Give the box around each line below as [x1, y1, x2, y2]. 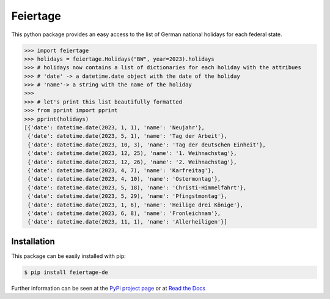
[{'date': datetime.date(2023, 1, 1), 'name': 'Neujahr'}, [24, 124, 205, 131]
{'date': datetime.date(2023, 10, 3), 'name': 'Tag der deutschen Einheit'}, [28, 141, 266, 148]
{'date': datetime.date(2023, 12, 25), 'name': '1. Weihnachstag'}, [28, 150, 237, 157]
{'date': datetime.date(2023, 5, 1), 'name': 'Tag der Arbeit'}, [28, 132, 227, 140]
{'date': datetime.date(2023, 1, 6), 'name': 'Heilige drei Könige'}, [28, 201, 244, 208]
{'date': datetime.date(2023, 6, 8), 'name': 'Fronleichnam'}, [28, 210, 221, 217]
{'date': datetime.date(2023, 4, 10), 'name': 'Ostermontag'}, [28, 175, 221, 183]
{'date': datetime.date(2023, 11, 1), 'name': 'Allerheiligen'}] [28, 218, 227, 225]
